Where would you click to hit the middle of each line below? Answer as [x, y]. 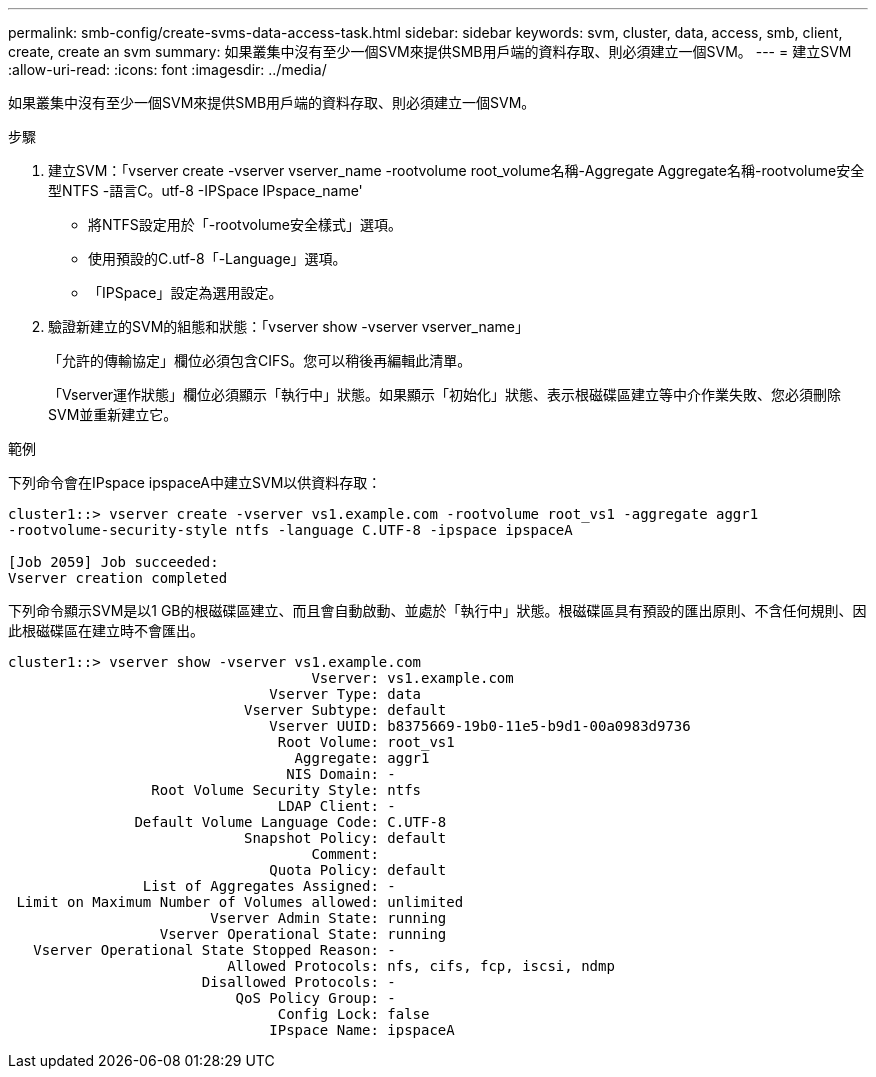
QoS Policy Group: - [315, 998]
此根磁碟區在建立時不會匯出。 [106, 630]
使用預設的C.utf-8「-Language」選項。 [217, 258]
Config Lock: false [353, 1014]
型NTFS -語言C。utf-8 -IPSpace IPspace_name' [205, 190]
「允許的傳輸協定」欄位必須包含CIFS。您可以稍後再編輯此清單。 [260, 360]
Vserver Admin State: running [328, 918]
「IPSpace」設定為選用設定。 [185, 292]
